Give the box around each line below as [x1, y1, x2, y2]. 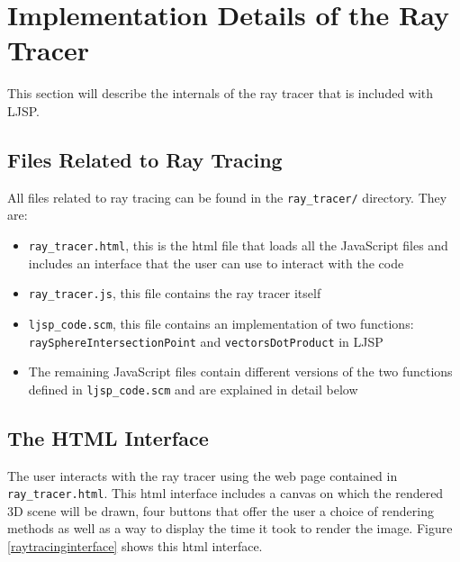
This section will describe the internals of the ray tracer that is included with [7, 84, 434, 103]
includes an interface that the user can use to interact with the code [28, 253, 404, 272]
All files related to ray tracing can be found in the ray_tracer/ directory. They [7, 187, 447, 206]
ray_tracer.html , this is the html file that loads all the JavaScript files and [28, 235, 448, 254]
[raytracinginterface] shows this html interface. [7, 537, 263, 556]
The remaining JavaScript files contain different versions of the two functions [28, 362, 453, 381]
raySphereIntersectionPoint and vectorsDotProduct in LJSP [28, 331, 383, 350]
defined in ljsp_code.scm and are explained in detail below [28, 379, 358, 398]
